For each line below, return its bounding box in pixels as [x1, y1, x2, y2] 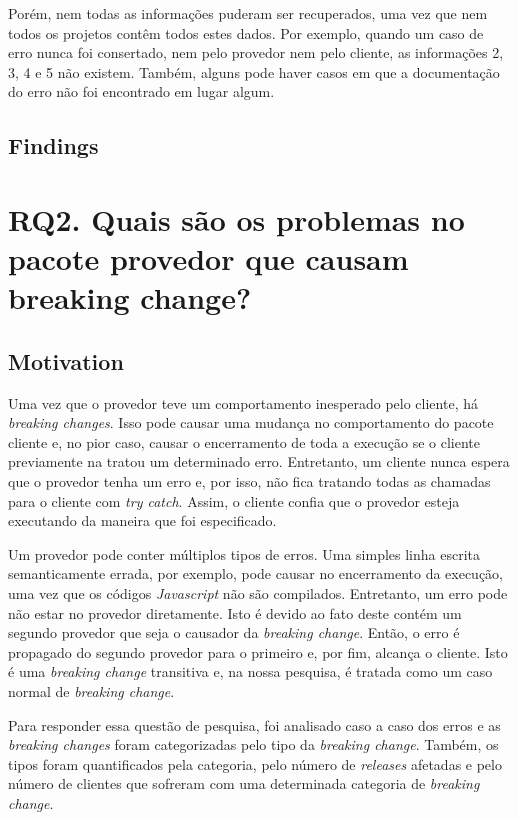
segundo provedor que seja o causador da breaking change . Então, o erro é [8, 622, 460, 643]
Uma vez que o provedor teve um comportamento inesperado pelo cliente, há [8, 392, 478, 413]
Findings [8, 130, 99, 161]
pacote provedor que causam [8, 238, 409, 279]
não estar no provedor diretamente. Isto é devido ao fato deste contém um [8, 602, 462, 623]
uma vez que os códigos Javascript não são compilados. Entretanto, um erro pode [8, 583, 508, 604]
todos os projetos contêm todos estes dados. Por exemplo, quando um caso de [8, 22, 484, 43]
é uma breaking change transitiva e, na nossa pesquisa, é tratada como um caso [8, 661, 493, 682]
